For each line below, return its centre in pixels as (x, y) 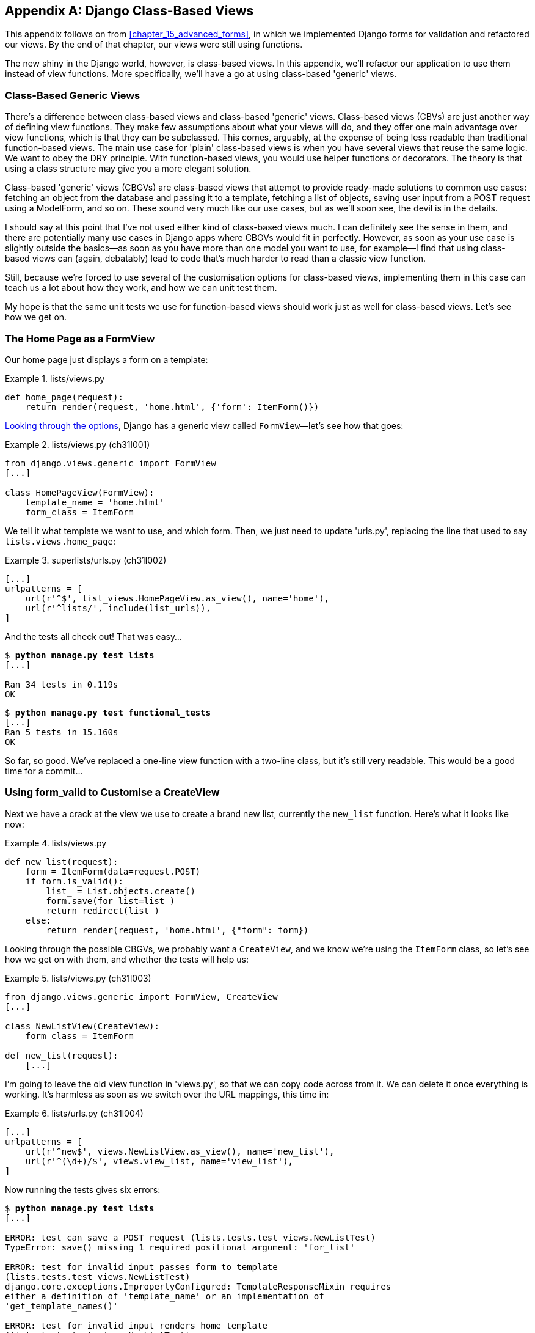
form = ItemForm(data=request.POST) (113, 871)
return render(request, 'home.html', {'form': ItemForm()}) (172, 407)
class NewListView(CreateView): (82, 1026)
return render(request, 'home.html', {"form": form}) (177, 930)
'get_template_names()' (62, 1306)
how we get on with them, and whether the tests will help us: (127, 959)
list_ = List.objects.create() (121, 891)
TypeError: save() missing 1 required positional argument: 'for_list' (180, 1247)
